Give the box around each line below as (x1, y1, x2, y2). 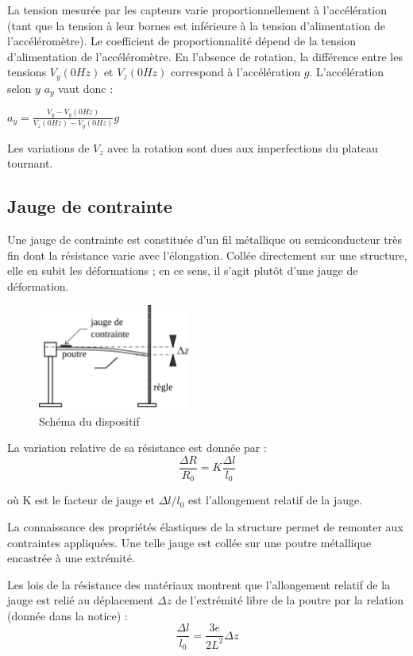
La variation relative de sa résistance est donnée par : (7, 439, 267, 456)
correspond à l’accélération (171, 64, 301, 80)
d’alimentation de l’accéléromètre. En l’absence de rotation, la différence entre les (7, 48, 403, 64)
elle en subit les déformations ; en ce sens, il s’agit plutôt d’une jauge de (7, 262, 358, 279)
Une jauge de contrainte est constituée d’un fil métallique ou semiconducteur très (7, 230, 403, 247)
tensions (7, 64, 47, 80)
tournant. (7, 155, 53, 172)
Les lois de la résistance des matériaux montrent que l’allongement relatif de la (7, 576, 391, 592)
